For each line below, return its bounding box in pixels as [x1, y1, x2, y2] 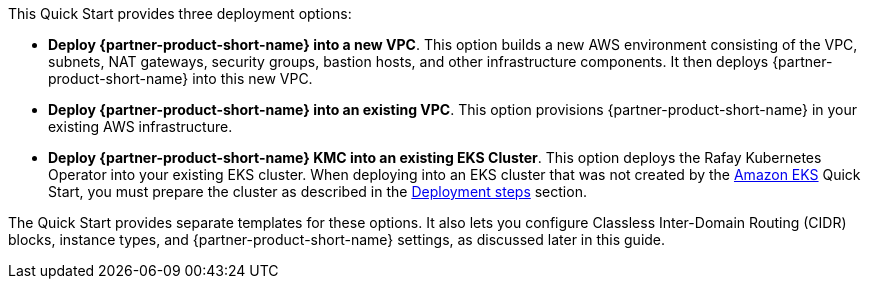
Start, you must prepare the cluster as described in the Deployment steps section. [48, 183, 587, 200]
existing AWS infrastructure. [48, 118, 233, 135]
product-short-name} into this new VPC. [48, 70, 313, 87]
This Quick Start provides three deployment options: [8, 5, 352, 22]
